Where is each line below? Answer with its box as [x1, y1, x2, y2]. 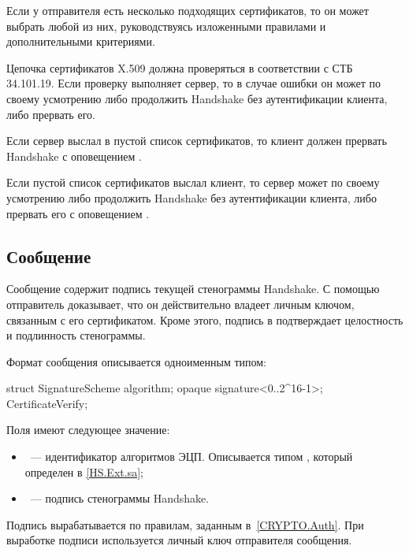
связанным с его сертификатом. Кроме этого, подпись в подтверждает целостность [6, 311, 403, 328]
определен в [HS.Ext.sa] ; [24, 463, 143, 480]
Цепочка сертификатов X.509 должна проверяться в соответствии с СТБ [6, 59, 353, 76]
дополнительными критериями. [6, 33, 155, 50]
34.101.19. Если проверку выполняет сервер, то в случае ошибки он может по [6, 75, 381, 91]
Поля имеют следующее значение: [6, 421, 170, 438]
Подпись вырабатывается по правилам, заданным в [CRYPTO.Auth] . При [6, 516, 364, 533]
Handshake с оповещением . [6, 147, 142, 164]
